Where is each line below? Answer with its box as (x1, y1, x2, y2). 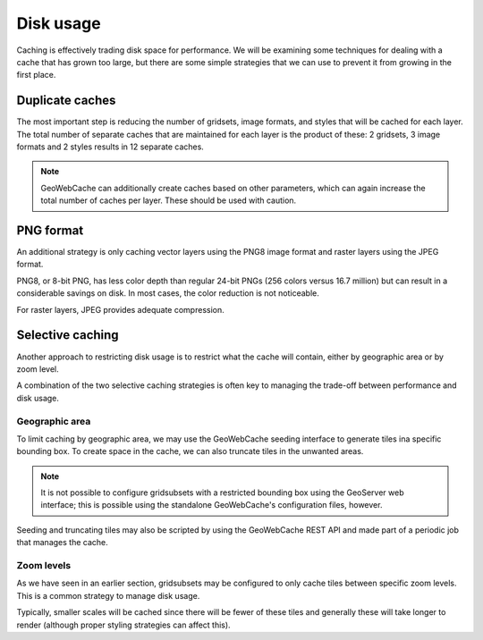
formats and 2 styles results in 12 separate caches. (16, 141, 205, 152)
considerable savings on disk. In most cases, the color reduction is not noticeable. (16, 288, 319, 299)
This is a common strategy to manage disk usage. (16, 590, 200, 601)
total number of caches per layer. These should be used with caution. (40, 195, 297, 206)
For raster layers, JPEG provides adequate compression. (16, 304, 225, 315)
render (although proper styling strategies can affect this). (16, 619, 232, 630)
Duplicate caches (16, 93, 116, 108)
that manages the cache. (16, 537, 108, 548)
